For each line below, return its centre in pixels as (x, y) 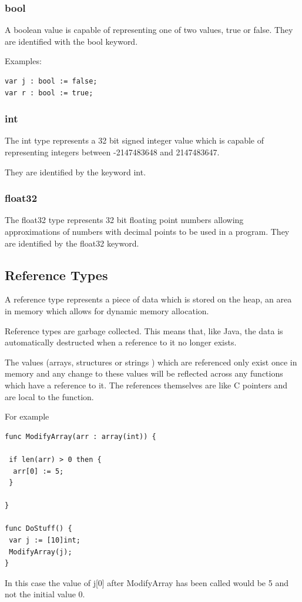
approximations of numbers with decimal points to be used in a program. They (147, 231)
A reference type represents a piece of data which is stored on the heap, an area (148, 299)
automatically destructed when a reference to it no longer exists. (121, 342)
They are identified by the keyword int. (75, 172)
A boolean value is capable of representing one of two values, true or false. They (149, 30)
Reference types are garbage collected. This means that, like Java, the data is (144, 330)
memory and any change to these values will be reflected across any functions (144, 373)
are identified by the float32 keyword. (72, 243)
